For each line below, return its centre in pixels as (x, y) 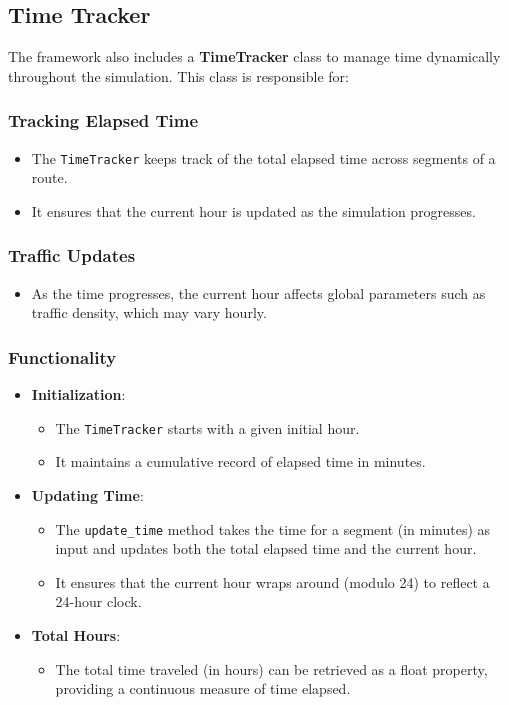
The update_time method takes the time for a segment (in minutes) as (273, 528)
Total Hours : (76, 634)
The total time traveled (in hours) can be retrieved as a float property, (271, 668)
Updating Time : (87, 494)
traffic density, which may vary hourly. (149, 312)
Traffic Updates (72, 255)
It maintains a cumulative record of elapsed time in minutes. (240, 461)
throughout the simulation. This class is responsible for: (178, 75)
